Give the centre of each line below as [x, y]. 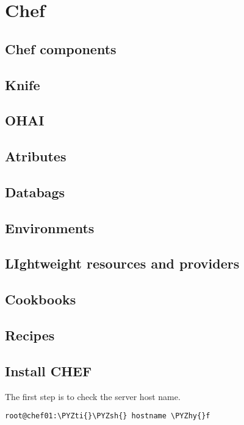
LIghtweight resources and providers [122, 263]
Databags [35, 191]
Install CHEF [48, 371]
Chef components [61, 48]
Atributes [36, 156]
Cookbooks [41, 299]
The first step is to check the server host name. [93, 396]
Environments [50, 227]
